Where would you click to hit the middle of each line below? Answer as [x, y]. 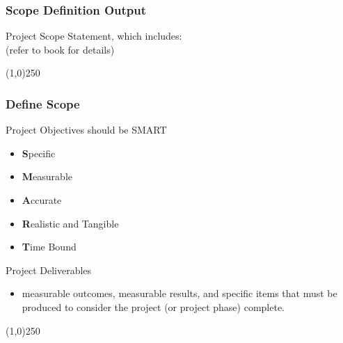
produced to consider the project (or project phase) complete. [153, 306]
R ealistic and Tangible [70, 223]
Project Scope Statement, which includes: [94, 36]
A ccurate [42, 200]
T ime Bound [49, 247]
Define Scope [43, 103]
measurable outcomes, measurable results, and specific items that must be [180, 293]
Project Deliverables [49, 270]
